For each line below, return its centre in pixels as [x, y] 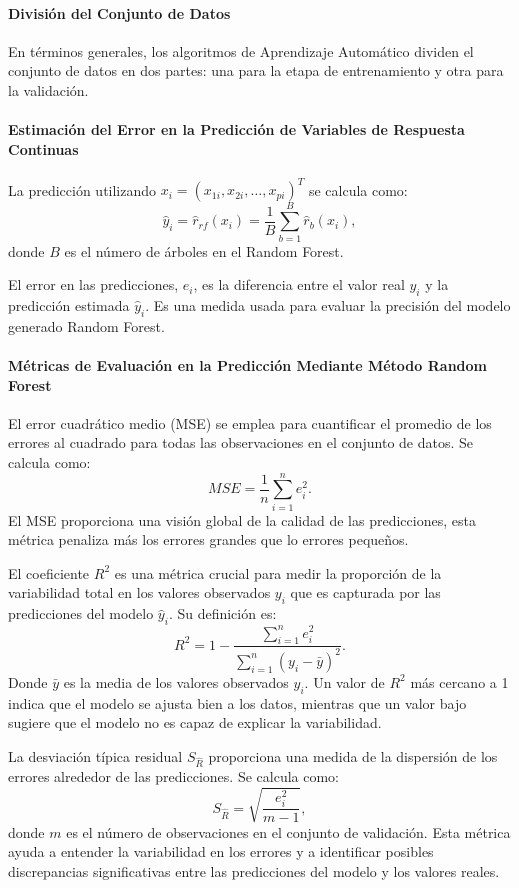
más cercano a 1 [459, 681]
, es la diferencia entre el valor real [299, 284]
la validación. [48, 89]
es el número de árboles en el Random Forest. [204, 250]
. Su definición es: [222, 613]
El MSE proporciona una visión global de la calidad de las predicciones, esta [242, 519]
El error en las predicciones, [93, 284]
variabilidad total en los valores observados [139, 592]
